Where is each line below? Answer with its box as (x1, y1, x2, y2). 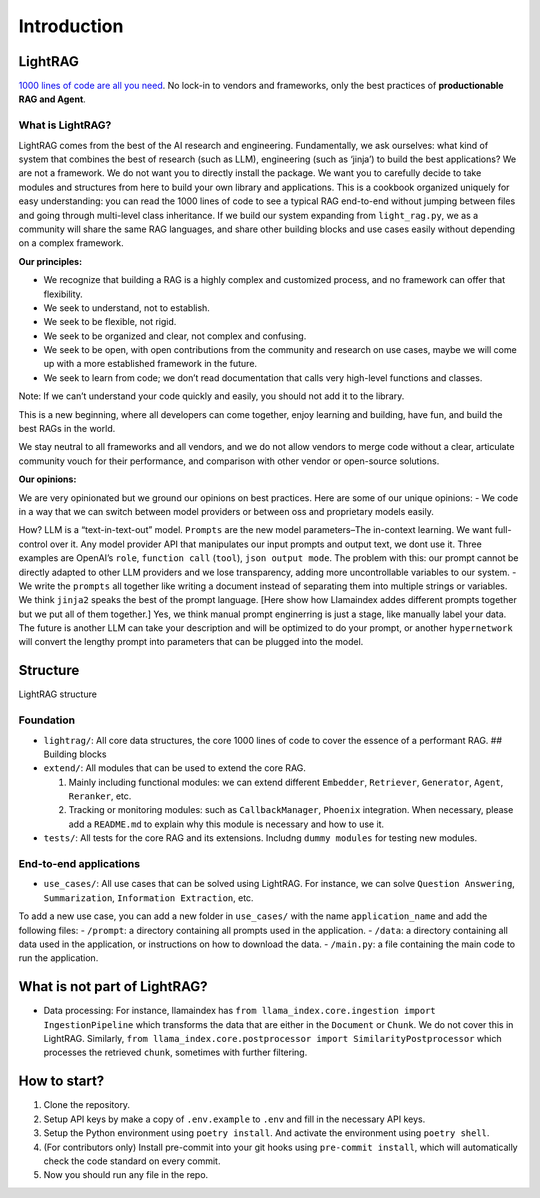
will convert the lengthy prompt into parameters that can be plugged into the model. (18, 636, 364, 648)
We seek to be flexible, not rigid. (43, 316, 177, 328)
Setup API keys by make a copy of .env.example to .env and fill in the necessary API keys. (43, 1113, 426, 1125)
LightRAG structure (18, 688, 97, 700)
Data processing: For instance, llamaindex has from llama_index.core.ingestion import (43, 1005, 437, 1017)
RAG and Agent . (18, 93, 87, 105)
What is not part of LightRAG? (18, 978, 208, 995)
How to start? (18, 1073, 105, 1090)
